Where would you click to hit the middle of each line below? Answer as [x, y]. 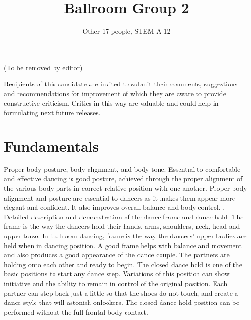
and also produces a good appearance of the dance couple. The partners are [117, 255]
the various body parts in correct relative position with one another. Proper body [125, 188]
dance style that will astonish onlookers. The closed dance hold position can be [122, 302]
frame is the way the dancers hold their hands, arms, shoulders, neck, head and [122, 226]
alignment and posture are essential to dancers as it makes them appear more [120, 197]
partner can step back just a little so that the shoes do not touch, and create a [121, 293]
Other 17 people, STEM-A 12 [126, 31]
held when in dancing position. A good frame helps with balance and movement [123, 245]
